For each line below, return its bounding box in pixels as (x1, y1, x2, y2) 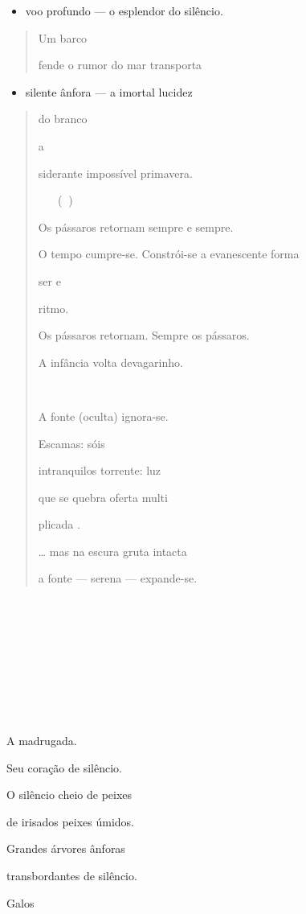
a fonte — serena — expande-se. (38, 570, 198, 587)
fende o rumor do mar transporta (38, 56, 202, 73)
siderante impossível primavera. (38, 164, 193, 181)
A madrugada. (6, 732, 77, 749)
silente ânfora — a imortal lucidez (25, 83, 193, 100)
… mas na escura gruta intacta (38, 542, 187, 559)
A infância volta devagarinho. (38, 353, 183, 370)
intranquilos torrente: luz (38, 462, 161, 479)
